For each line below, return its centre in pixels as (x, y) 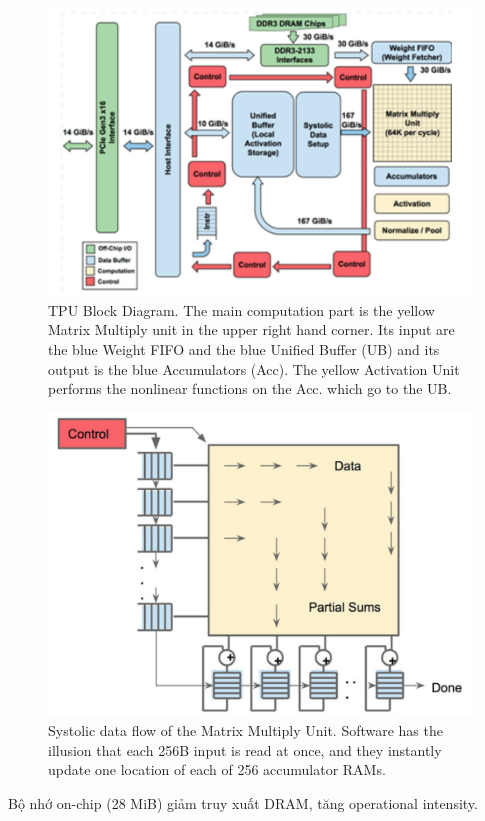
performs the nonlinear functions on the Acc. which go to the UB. (250, 388)
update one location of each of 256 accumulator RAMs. (217, 769)
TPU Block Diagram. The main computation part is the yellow (241, 309)
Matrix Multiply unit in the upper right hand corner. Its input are (251, 329)
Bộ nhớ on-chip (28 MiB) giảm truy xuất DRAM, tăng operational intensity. (243, 803)
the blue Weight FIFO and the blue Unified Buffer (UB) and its (244, 348)
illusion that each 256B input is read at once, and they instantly (245, 749)
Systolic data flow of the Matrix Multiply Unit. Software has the (245, 730)
